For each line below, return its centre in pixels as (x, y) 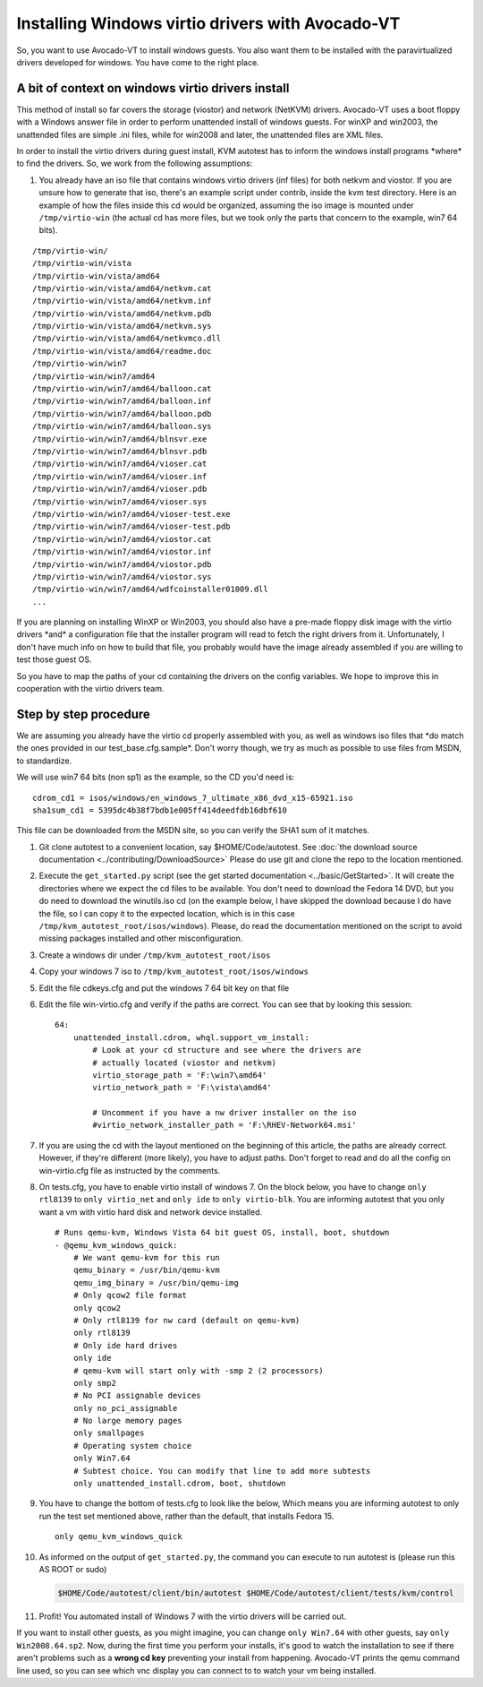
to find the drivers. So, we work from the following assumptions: (135, 164)
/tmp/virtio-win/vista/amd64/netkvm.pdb (122, 313)
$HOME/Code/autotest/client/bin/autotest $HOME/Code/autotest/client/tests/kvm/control (256, 1593)
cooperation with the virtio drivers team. (90, 689)
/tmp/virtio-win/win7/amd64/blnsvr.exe (120, 439)
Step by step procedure (84, 714)
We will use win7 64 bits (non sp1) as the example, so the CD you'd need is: (156, 777)
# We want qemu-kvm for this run (147, 1257)
